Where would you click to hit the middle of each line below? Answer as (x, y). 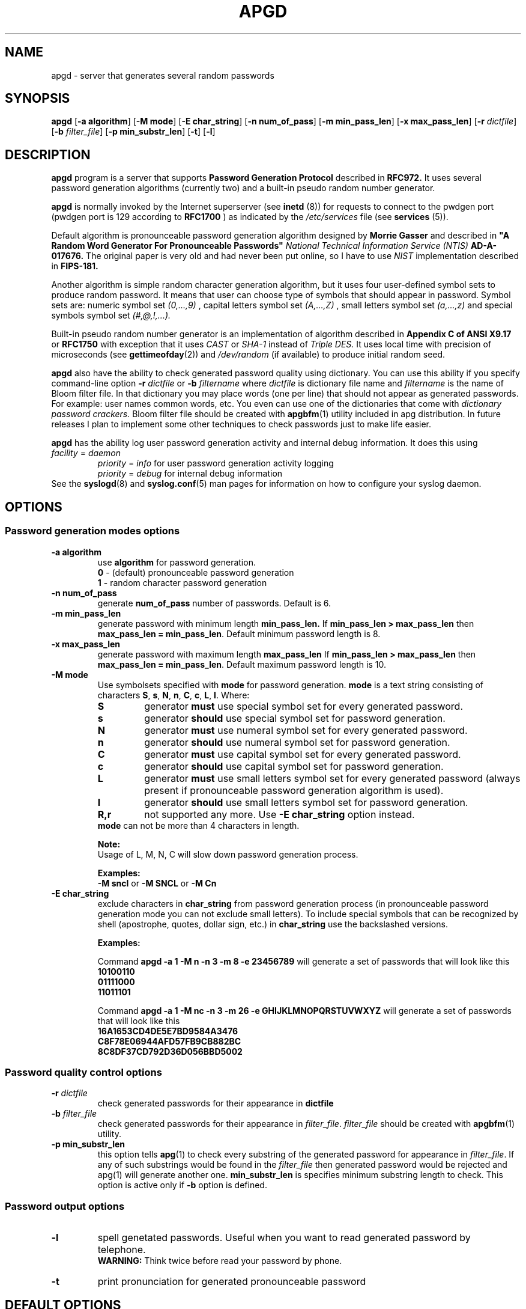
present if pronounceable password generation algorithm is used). (294, 790)
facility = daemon (86, 453)
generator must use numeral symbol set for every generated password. (306, 730)
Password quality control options (83, 1072)
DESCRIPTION (48, 154)
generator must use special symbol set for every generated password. (304, 706)
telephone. (122, 1249)
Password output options (65, 1206)
